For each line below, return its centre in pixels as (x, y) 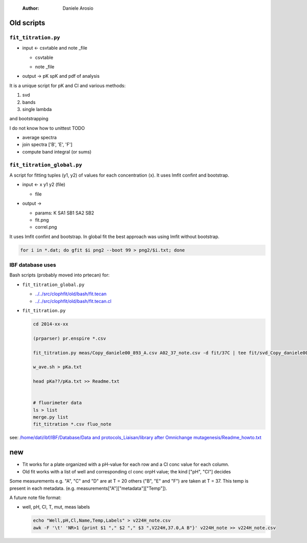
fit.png (42, 220)
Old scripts (27, 23)
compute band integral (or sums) (57, 151)
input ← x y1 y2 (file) (44, 185)
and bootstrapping (29, 119)
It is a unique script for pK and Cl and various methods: (68, 85)
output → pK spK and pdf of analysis (61, 76)
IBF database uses (33, 265)
